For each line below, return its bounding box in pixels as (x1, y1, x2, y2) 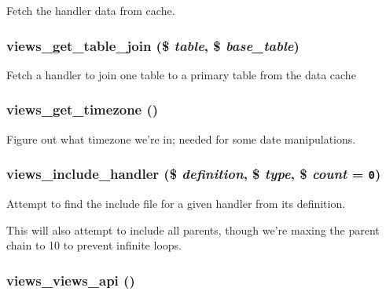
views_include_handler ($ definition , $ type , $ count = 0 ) (6, 164, 381, 184)
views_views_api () (6, 270, 135, 290)
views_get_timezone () (6, 100, 159, 119)
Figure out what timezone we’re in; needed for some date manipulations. (6, 130, 356, 147)
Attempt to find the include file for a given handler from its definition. (6, 195, 346, 211)
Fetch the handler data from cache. (6, 2, 175, 18)
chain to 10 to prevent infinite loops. (6, 237, 182, 253)
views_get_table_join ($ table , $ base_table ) (6, 35, 300, 55)
